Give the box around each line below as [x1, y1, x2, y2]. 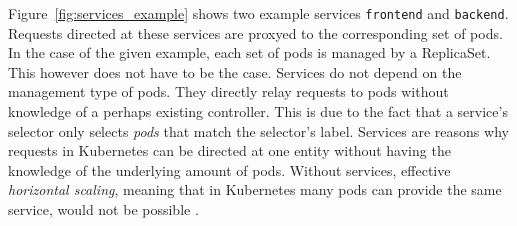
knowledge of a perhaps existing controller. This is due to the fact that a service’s [8, 101, 508, 122]
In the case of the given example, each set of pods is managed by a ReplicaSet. [8, 42, 491, 63]
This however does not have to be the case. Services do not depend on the [8, 61, 462, 82]
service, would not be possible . [8, 199, 199, 219]
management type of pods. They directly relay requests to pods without [8, 81, 449, 102]
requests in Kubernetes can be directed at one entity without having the [8, 140, 451, 161]
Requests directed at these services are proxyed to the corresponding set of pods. [8, 22, 503, 43]
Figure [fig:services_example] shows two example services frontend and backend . [8, 3, 509, 23]
